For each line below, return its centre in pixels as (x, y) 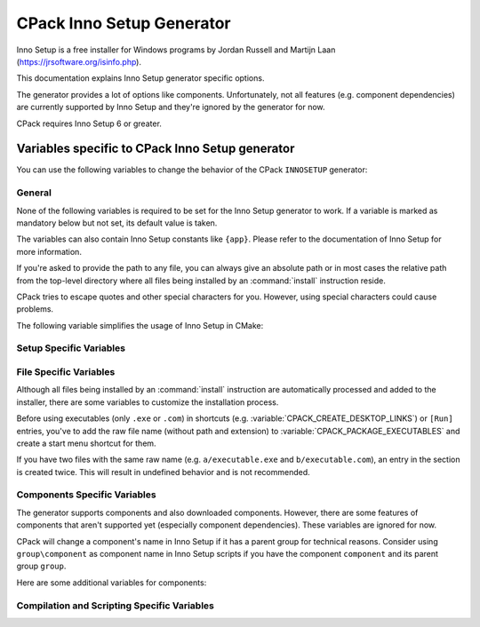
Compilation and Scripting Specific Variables (116, 606)
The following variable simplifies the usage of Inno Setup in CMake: (140, 325)
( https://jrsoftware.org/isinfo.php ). (79, 61)
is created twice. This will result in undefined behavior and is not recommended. (163, 472)
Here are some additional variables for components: (112, 583)
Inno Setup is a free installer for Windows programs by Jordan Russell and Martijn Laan (176, 50)
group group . (41, 566)
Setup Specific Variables (71, 348)
